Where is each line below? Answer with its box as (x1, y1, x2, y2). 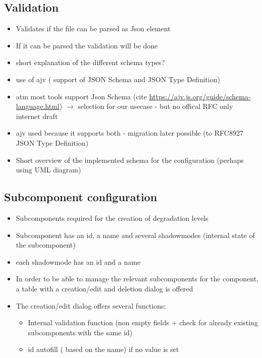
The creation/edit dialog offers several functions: (16, 300, 166, 311)
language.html (16, 101, 60, 111)
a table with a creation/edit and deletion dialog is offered (16, 283, 193, 293)
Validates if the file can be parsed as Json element (16, 23, 171, 34)
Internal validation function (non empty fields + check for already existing (28, 317, 258, 328)
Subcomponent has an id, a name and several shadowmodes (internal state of (16, 229, 255, 240)
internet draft (16, 110, 58, 121)
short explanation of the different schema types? (16, 57, 165, 68)
